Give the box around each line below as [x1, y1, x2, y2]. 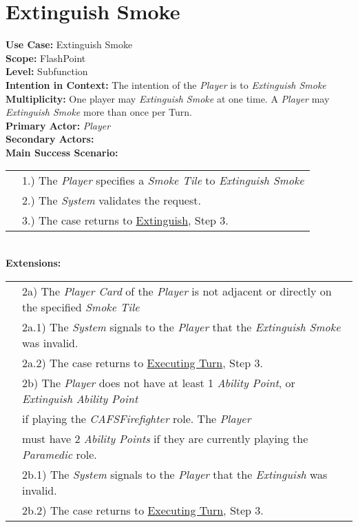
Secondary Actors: [6, 132, 94, 146]
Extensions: [6, 256, 61, 270]
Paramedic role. [22, 446, 97, 462]
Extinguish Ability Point [22, 390, 138, 406]
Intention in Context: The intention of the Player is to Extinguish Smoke [6, 77, 326, 92]
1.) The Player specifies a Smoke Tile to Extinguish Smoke [22, 172, 304, 189]
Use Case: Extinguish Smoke [6, 37, 133, 52]
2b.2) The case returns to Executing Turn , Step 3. [22, 502, 264, 518]
